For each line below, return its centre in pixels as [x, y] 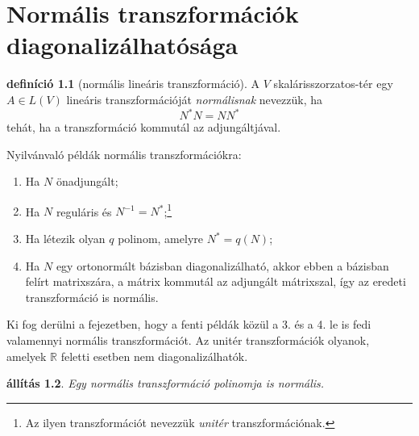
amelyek [27, 356]
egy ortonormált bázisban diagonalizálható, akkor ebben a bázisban [222, 265]
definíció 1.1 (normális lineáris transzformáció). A [133, 84]
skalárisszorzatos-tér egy [333, 84]
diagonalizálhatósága [122, 45]
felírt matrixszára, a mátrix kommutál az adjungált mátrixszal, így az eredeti [216, 281]
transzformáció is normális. [92, 297]
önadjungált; [87, 181]
